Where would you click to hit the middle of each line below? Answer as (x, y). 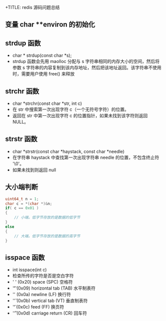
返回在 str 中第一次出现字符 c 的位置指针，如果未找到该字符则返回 (80, 116)
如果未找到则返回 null (34, 170)
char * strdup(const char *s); (42, 55)
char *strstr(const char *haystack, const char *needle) (68, 151)
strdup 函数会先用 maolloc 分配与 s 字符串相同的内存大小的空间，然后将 (86, 61)
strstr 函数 (21, 139)
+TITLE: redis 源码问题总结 (32, 7)
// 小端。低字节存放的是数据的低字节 (47, 218)
